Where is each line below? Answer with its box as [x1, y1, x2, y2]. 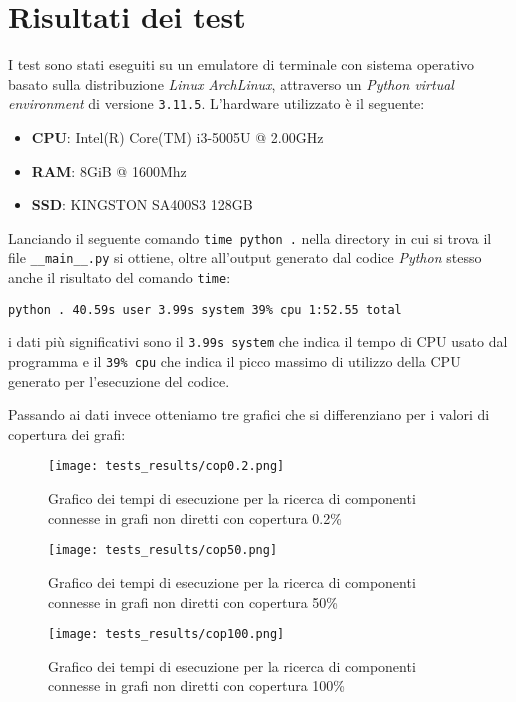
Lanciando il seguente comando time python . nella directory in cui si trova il [8, 227, 492, 248]
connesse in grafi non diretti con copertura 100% [48, 675, 346, 696]
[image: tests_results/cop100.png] [48, 627, 285, 642]
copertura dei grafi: [8, 423, 126, 444]
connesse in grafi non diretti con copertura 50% [48, 591, 339, 612]
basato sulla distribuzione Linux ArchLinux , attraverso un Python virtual [8, 73, 454, 94]
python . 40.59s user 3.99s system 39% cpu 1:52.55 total [8, 302, 402, 317]
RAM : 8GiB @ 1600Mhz [31, 160, 187, 181]
